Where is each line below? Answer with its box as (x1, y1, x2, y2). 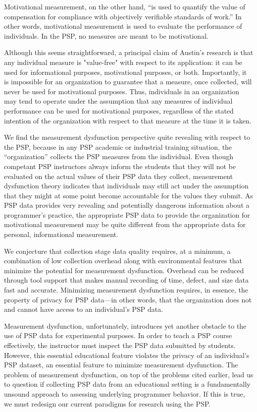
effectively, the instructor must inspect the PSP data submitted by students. (4, 340, 236, 350)
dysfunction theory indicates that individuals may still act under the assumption (4, 180, 249, 191)
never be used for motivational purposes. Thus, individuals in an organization (4, 86, 240, 96)
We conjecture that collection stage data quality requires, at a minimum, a (4, 245, 231, 256)
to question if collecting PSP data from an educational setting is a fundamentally (4, 379, 251, 389)
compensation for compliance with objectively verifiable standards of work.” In (4, 11, 242, 21)
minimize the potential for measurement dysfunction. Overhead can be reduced (4, 265, 244, 275)
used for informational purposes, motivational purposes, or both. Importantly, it (4, 66, 247, 77)
